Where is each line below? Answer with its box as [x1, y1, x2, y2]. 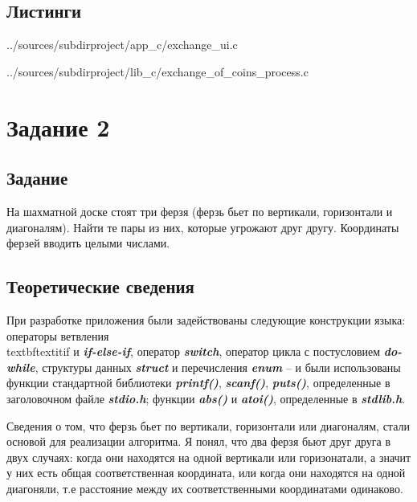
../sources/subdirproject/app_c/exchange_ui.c [6, 36, 238, 53]
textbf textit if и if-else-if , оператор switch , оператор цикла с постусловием [6, 343, 381, 360]
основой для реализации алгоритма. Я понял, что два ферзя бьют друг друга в [6, 433, 391, 450]
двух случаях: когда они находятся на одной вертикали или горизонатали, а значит [6, 448, 411, 465]
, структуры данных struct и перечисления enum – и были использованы [35, 358, 401, 375]
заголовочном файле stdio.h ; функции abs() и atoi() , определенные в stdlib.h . [6, 390, 406, 406]
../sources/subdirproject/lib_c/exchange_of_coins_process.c [6, 63, 309, 80]
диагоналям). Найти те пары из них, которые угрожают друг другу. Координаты [6, 218, 399, 235]
